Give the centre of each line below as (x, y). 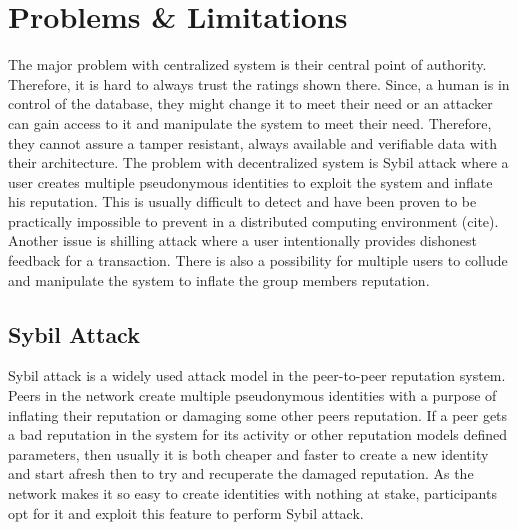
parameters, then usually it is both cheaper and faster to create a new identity (248, 453)
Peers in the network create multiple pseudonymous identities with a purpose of (252, 395)
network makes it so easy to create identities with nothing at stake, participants (252, 493)
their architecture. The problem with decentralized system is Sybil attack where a (258, 162)
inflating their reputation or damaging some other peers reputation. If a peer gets (258, 414)
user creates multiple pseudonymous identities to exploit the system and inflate (250, 181)
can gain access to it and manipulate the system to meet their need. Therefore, (250, 122)
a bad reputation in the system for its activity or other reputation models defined (258, 434)
